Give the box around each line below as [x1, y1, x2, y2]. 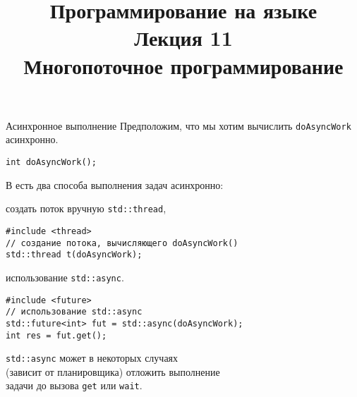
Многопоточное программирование [23, 51, 344, 80]
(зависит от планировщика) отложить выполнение [6, 364, 220, 379]
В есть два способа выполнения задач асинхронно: [6, 177, 224, 192]
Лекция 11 [134, 23, 233, 52]
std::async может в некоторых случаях [6, 350, 178, 365]
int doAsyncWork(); [6, 157, 97, 167]
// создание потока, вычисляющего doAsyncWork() [6, 238, 238, 248]
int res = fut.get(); [6, 330, 107, 341]
